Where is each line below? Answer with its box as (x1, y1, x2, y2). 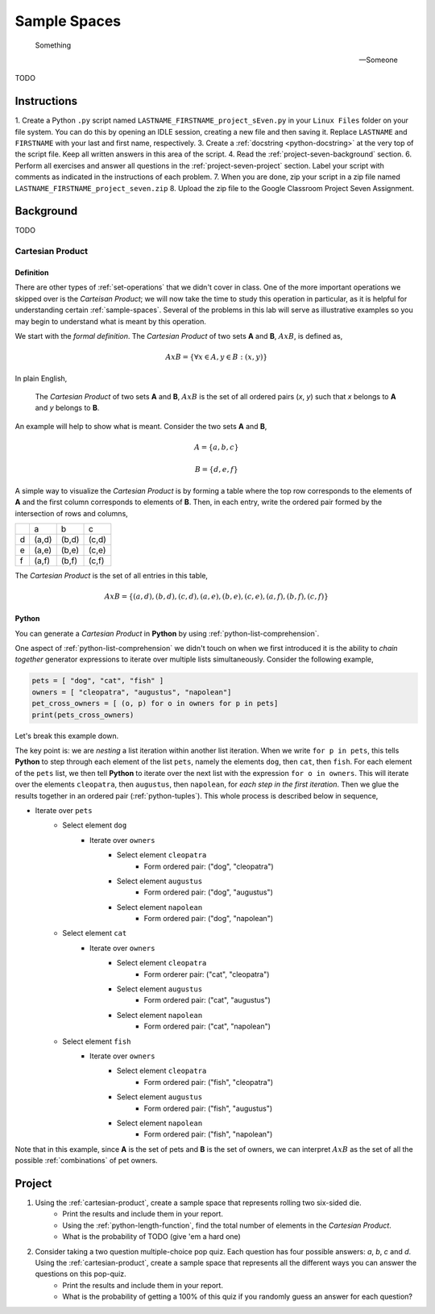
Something (35, 40, 72, 50)
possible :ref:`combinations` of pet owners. (14, 1156, 158, 1166)
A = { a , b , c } (193, 442, 239, 452)
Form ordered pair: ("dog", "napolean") (143, 914, 274, 924)
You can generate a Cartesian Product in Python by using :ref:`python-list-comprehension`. (14, 628, 320, 638)
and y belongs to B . (35, 403, 100, 413)
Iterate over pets (35, 805, 93, 815)
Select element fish (62, 1037, 131, 1046)
